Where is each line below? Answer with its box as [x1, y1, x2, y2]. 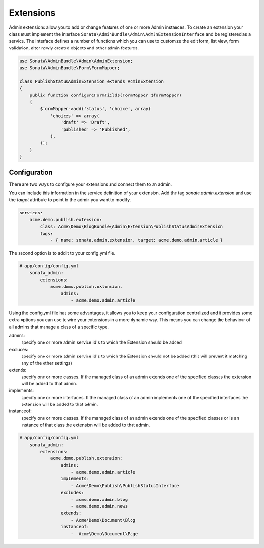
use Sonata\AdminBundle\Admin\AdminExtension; [19, 58, 133, 64]
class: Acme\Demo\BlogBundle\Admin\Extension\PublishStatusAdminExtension [40, 224, 223, 230]
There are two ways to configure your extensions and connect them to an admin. [9, 181, 172, 187]
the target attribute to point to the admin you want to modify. [9, 197, 131, 203]
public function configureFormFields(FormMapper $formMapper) [29, 92, 182, 98]
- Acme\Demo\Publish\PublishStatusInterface [71, 483, 179, 488]
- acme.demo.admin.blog [71, 497, 128, 502]
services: [19, 210, 43, 215]
